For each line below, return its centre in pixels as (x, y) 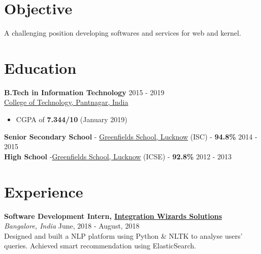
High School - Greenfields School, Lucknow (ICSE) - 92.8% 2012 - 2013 (118, 156)
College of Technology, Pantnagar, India (66, 102)
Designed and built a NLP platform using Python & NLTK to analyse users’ (123, 235)
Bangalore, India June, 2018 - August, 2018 (72, 226)
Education (40, 67)
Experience (44, 191)
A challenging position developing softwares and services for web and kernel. (123, 33)
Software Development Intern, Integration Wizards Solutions (113, 216)
